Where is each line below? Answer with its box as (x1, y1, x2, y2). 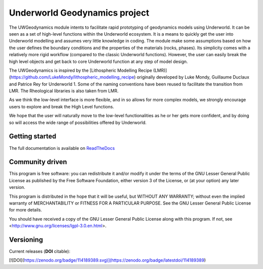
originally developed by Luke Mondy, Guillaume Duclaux (136, 74, 249, 80)
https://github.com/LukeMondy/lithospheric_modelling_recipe (10, 74, 134, 80)
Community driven (9, 158, 67, 166)
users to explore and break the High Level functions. (9, 103, 114, 109)
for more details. (9, 207, 42, 213)
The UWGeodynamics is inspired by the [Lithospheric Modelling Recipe (9, 67, 152, 73)
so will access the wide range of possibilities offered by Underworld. (9, 120, 147, 125)
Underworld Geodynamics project (9, 7, 150, 18)
